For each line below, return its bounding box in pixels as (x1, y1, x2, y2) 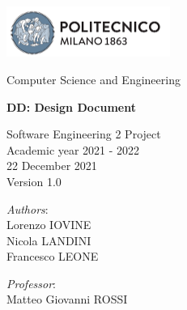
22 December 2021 (6, 157, 97, 174)
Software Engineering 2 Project (6, 125, 161, 142)
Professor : (6, 274, 56, 291)
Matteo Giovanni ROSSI (6, 291, 128, 308)
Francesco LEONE (6, 248, 99, 265)
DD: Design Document (6, 98, 136, 115)
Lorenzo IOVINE (6, 216, 91, 233)
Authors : (6, 200, 49, 217)
